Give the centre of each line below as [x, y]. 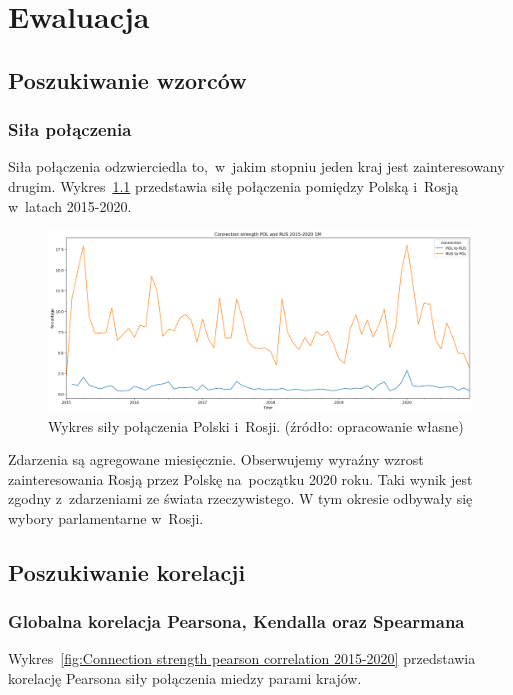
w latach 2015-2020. [70, 205]
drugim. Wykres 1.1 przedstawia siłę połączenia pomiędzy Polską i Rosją [233, 185]
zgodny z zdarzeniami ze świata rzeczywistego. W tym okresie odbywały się [240, 498]
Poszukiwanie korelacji [127, 571]
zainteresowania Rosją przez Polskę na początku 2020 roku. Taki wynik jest [240, 478]
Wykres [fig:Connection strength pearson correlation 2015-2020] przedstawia [242, 658]
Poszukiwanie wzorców [127, 79]
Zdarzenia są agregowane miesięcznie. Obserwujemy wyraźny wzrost [216, 459]
